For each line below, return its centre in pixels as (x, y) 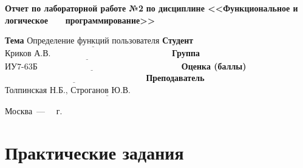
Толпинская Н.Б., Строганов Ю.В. (68, 90)
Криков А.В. (28, 54)
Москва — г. (34, 111)
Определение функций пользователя (93, 41)
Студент (178, 40)
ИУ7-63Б (21, 67)
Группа (186, 53)
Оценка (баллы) (214, 66)
